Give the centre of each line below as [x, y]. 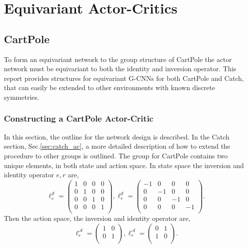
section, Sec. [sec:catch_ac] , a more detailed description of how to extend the [117, 146]
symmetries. [22, 97]
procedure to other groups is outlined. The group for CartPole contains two [116, 155]
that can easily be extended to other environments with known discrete [109, 87]
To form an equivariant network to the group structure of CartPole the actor [118, 59]
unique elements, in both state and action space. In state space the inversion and [124, 165]
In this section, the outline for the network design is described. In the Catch [117, 136]
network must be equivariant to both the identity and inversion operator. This [120, 69]
